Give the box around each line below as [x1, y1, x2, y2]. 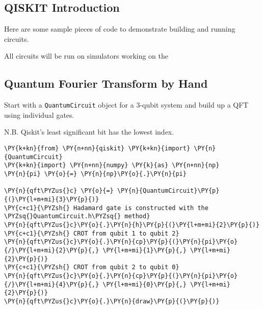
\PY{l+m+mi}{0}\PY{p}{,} [102, 280, 187, 288]
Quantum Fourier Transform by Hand [4, 75, 208, 91]
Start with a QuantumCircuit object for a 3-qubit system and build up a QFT [4, 99, 249, 110]
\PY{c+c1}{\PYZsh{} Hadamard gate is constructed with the [4, 204, 208, 212]
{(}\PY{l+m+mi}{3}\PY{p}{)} [4, 195, 99, 203]
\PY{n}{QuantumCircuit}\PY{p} [117, 187, 220, 195]
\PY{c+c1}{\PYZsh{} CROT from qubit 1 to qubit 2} [4, 229, 179, 237]
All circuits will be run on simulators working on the [4, 50, 169, 61]
